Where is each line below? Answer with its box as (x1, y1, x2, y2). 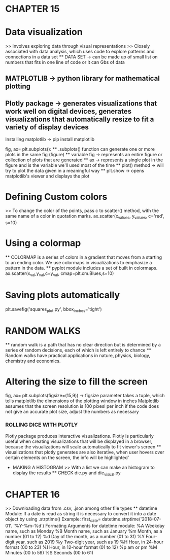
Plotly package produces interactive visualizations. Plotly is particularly (5, 433, 154, 439)
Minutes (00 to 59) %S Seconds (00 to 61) (5, 550, 94, 556)
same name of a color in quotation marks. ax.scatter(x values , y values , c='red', (5, 213, 165, 221)
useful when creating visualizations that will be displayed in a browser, (5, 438, 153, 444)
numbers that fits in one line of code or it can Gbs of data (5, 59, 125, 65)
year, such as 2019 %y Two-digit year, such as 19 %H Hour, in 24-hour (15, 539, 164, 545)
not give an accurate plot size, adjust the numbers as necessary (5, 409, 139, 415)
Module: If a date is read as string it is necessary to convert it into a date (5, 511, 156, 517)
